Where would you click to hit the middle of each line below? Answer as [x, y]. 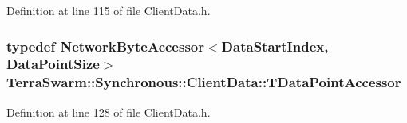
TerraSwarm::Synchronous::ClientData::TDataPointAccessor [204, 82]
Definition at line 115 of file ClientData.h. [109, 10]
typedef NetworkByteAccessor [105, 46]
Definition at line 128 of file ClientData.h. [109, 111]
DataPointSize [53, 64]
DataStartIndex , [275, 46]
